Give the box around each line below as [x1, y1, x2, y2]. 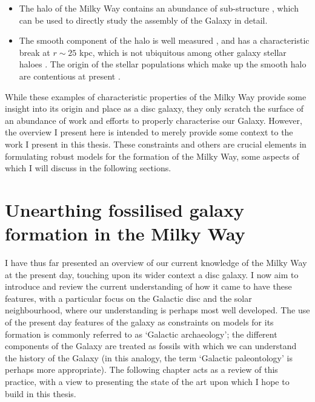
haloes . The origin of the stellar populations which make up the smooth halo [19, 58, 307, 70]
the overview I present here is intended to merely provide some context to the [5, 126, 293, 138]
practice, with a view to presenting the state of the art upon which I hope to [5, 375, 290, 387]
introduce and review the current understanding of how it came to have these [5, 280, 292, 293]
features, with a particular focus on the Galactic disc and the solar [5, 291, 252, 304]
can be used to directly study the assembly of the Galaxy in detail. [19, 13, 268, 26]
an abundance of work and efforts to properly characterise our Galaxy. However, [5, 114, 302, 126]
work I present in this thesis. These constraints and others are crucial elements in [5, 137, 307, 150]
